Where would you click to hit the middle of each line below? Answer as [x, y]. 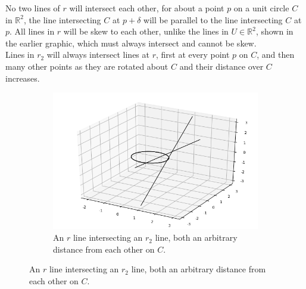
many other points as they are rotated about [87, 66]
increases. [23, 78]
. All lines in [32, 31]
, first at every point [193, 55]
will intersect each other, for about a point [147, 8]
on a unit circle [261, 8]
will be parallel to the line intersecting [213, 19]
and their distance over [221, 66]
